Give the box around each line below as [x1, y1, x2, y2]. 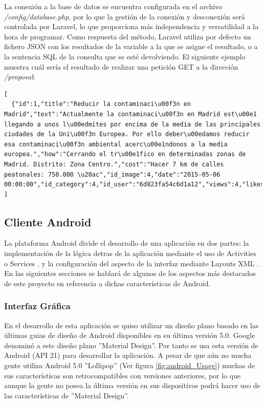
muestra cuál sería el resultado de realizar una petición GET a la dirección [4, 61, 238, 72]
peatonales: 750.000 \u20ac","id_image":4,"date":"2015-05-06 [4, 171, 220, 178]
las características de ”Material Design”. [4, 390, 129, 400]
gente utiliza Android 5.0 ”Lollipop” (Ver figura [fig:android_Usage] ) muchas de [4, 360, 255, 371]
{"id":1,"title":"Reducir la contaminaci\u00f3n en [11, 100, 191, 108]
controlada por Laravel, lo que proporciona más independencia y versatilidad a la [4, 21, 259, 32]
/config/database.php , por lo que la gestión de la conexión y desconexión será [4, 11, 245, 22]
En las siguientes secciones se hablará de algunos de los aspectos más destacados [4, 268, 256, 279]
